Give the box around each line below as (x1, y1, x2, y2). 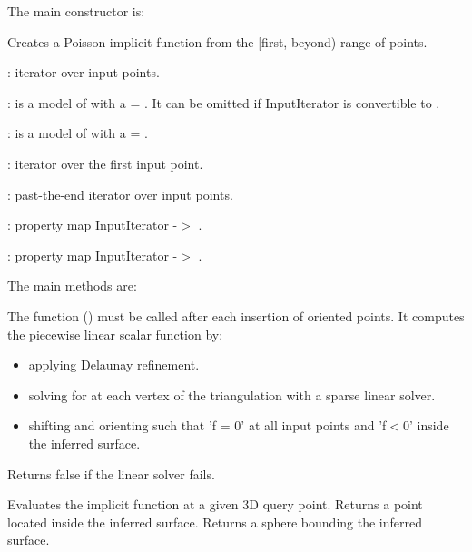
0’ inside (402, 416, 449, 435)
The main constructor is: (7, 2, 145, 20)
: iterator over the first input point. (7, 153, 203, 172)
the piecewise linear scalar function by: (7, 324, 223, 343)
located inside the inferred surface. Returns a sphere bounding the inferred (7, 512, 422, 531)
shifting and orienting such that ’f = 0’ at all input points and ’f (28, 416, 387, 435)
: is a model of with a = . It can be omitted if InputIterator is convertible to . (7, 93, 440, 112)
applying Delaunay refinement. (28, 355, 200, 374)
